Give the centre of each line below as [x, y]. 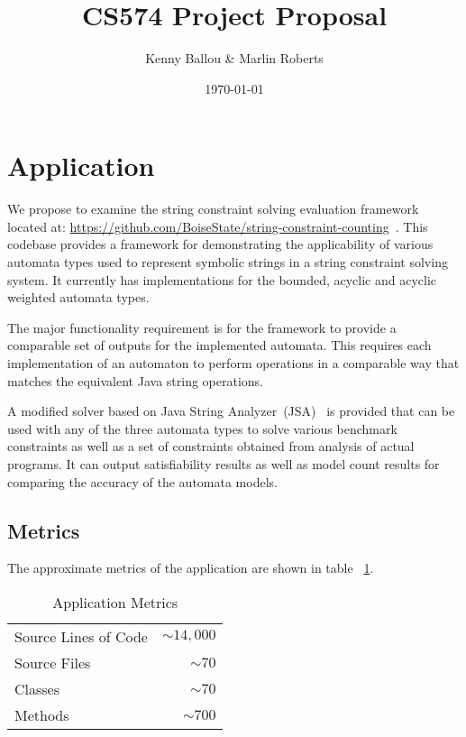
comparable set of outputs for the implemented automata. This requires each [219, 345]
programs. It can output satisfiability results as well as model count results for [224, 463]
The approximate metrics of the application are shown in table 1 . [191, 568]
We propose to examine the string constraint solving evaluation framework [213, 209]
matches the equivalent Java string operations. [135, 380]
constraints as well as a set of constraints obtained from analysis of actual [211, 446]
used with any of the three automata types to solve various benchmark [202, 428]
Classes [37, 688]
